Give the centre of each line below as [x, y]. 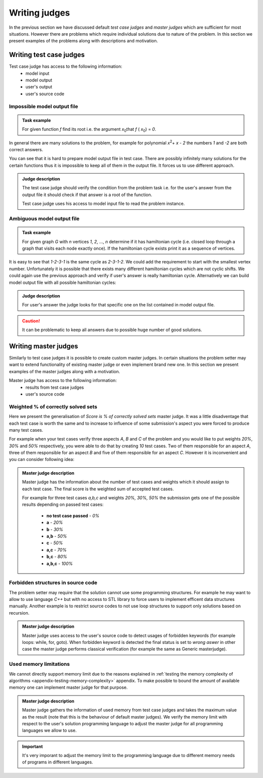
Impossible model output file [44, 106]
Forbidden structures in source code [53, 583]
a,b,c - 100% [60, 563]
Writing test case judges [47, 55]
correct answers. [26, 149]
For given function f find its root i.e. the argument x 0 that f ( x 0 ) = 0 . [89, 130]
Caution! [31, 321]
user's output [39, 87]
